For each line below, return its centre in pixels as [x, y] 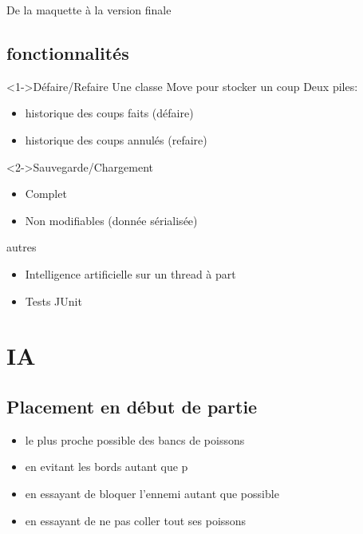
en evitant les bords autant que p [107, 467]
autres [22, 247]
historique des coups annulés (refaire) [116, 139]
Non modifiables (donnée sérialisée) [111, 220]
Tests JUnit [53, 301]
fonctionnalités [68, 52]
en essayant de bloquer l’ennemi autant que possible [152, 493]
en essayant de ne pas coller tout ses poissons [136, 520]
